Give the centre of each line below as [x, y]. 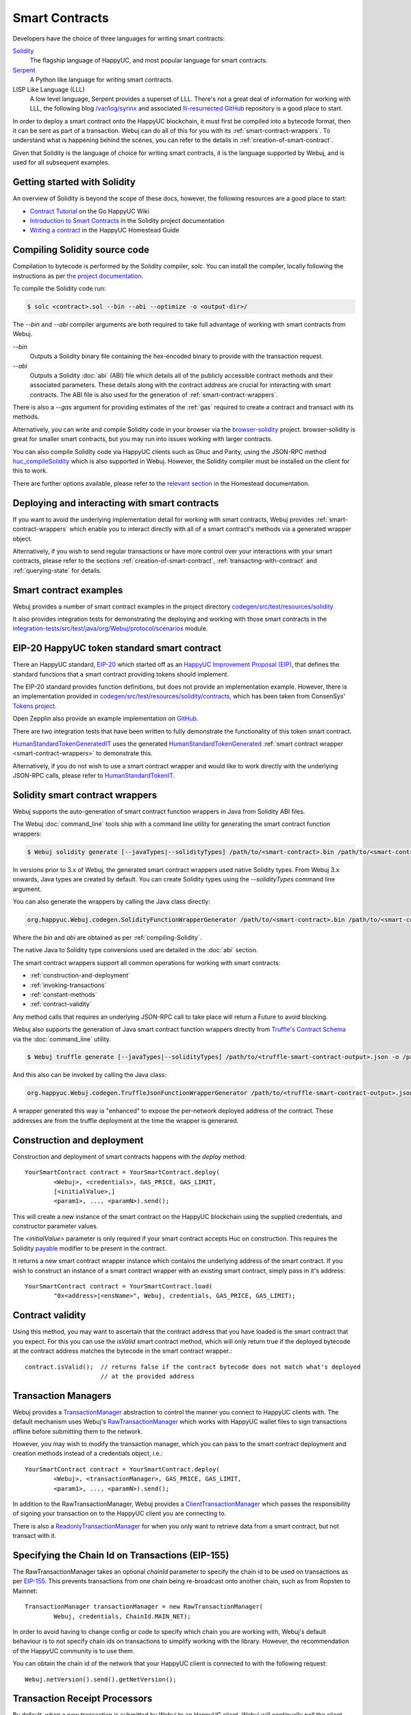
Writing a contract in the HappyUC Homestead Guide [104, 230]
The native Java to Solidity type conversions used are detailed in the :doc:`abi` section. [135, 950]
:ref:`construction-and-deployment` [80, 975]
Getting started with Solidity [74, 182]
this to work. [30, 471]
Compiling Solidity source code [81, 250]
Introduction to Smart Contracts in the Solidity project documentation [127, 220]
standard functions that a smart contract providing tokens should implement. [121, 674]
